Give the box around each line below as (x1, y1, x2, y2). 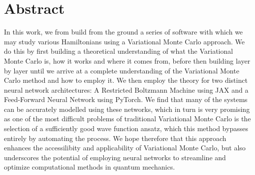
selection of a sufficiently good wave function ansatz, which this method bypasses (4, 123, 248, 134)
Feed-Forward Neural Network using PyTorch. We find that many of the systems (4, 94, 248, 105)
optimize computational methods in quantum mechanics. (4, 162, 175, 172)
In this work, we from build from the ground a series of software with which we (4, 27, 243, 37)
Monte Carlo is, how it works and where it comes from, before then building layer (4, 55, 251, 66)
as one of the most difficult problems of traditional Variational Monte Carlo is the (4, 113, 251, 124)
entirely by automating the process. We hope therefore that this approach (4, 133, 226, 143)
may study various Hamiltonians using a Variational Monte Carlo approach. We (4, 36, 245, 46)
